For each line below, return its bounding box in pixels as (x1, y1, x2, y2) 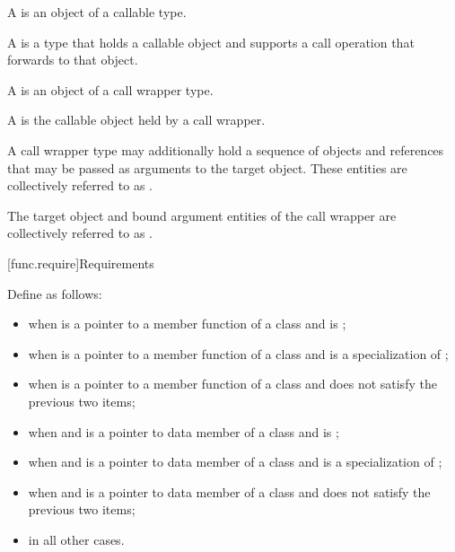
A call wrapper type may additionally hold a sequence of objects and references (7, 140, 444, 159)
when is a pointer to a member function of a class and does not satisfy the (28, 374, 437, 393)
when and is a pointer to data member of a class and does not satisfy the (28, 482, 431, 501)
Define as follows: (7, 284, 102, 302)
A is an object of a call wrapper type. (7, 80, 214, 99)
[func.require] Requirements (7, 253, 154, 272)
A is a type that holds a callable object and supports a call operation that (7, 32, 415, 51)
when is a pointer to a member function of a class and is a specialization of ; (28, 344, 449, 363)
